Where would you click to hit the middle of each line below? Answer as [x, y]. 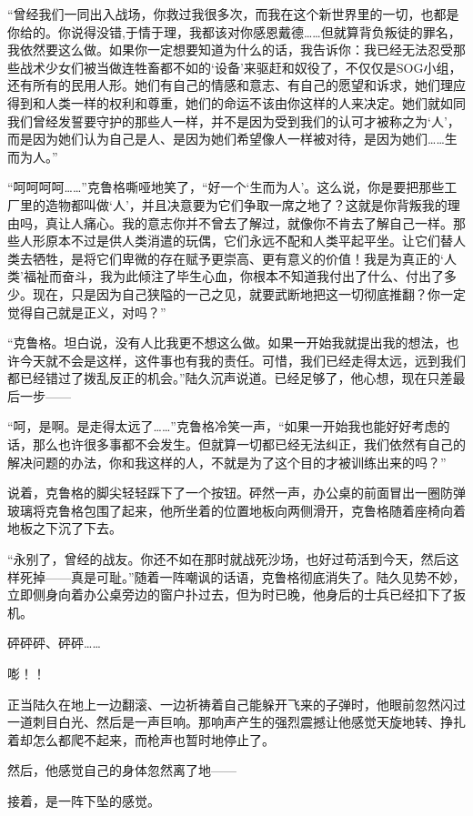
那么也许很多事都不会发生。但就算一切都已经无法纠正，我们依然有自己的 [249, 444]
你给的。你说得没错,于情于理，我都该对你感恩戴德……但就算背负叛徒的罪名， [234, 31]
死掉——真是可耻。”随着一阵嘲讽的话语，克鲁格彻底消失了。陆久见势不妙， [242, 576]
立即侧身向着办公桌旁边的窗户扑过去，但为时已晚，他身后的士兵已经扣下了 [230, 594]
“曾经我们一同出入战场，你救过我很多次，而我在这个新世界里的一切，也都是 [233, 14]
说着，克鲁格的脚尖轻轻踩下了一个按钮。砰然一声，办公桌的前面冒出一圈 [224, 493]
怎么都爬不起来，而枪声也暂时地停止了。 [153, 739]
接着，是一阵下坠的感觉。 [84, 800]
